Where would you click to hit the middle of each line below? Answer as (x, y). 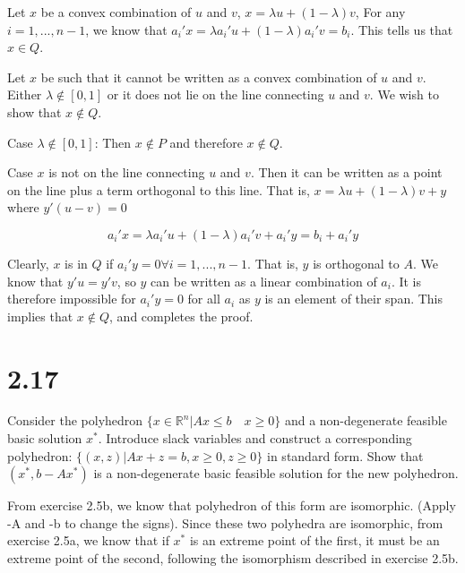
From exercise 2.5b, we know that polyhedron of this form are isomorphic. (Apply (232, 505)
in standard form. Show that (345, 455)
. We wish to (404, 94)
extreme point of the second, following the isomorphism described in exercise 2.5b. (233, 558)
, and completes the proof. (181, 316)
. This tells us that (402, 29)
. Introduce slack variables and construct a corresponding (255, 438)
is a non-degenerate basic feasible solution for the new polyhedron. (276, 473)
